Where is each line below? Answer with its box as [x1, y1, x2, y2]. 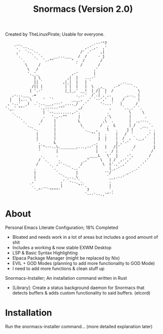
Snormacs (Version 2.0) [33, 3, 133, 15]
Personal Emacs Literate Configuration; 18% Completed [5, 224, 119, 230]
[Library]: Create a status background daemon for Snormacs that [12, 285, 145, 291]
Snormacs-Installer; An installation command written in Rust [5, 275, 127, 281]
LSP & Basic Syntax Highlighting [12, 250, 78, 256]
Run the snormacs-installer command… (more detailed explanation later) [5, 324, 153, 330]
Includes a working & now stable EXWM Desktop [12, 245, 112, 251]
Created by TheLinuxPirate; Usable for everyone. [5, 31, 105, 37]
